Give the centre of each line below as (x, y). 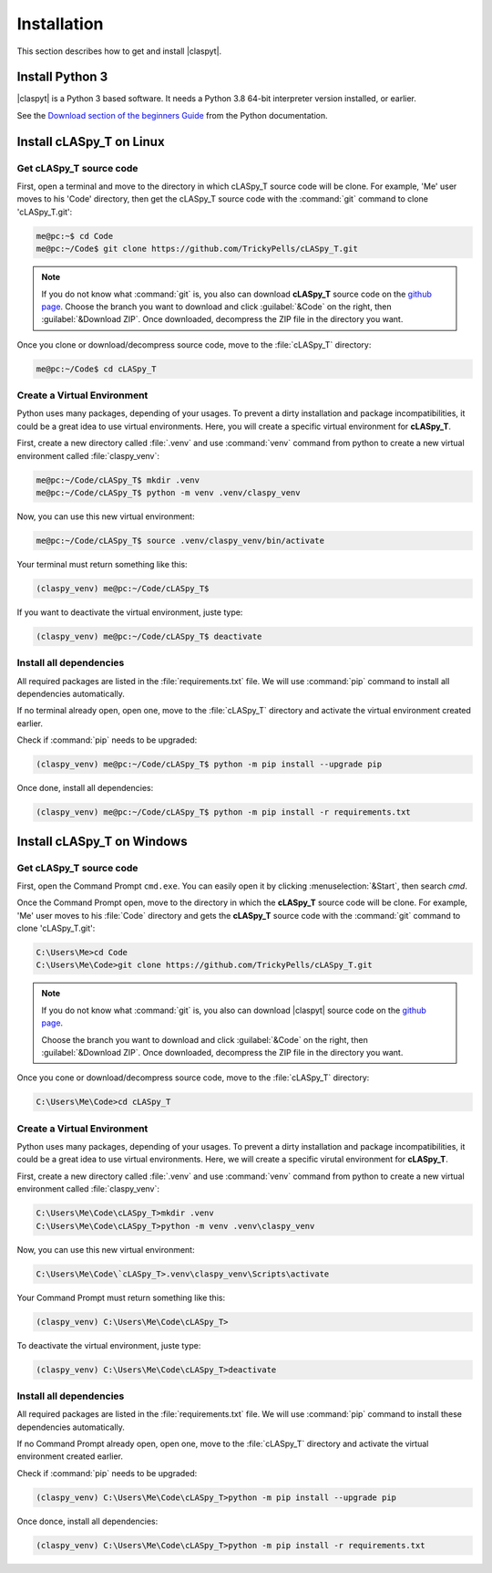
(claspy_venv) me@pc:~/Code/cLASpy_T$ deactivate (149, 636)
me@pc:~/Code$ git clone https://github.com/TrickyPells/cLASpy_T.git (197, 249)
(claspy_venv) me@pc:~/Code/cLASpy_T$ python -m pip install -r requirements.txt (224, 813)
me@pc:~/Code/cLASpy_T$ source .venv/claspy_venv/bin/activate (180, 540)
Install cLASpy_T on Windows (102, 841)
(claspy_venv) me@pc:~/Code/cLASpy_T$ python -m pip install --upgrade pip (209, 765)
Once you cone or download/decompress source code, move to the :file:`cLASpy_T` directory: (193, 1078)
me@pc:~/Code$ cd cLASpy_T (96, 369)
